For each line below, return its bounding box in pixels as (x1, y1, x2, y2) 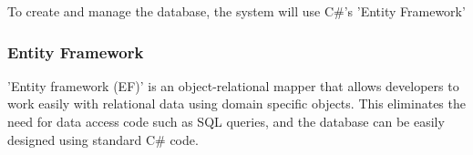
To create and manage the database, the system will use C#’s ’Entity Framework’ (7, 2, 466, 20)
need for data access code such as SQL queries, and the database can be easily (7, 112, 445, 130)
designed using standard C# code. (7, 129, 199, 149)
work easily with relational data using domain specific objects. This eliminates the (7, 94, 466, 113)
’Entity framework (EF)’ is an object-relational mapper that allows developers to (7, 76, 459, 95)
